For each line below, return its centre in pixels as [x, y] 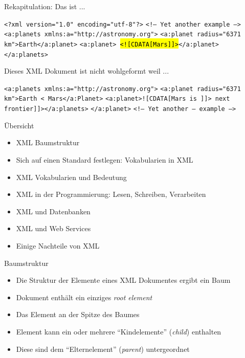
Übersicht [19, 125]
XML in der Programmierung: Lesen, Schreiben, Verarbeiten [111, 194]
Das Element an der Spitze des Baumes [78, 314]
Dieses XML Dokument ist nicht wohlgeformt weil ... [87, 71]
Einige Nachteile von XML [58, 245]
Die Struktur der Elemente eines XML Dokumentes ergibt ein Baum [123, 280]
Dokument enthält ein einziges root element [84, 297]
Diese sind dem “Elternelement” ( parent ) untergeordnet [103, 349]
